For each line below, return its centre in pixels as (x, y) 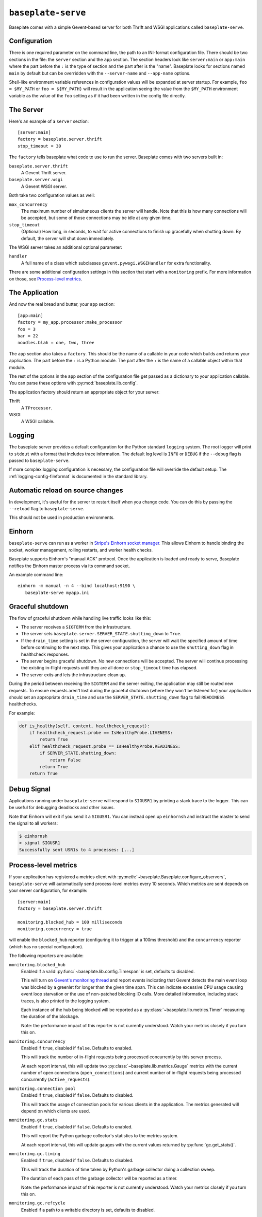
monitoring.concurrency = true (55, 929)
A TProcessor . (37, 408)
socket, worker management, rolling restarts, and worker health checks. (81, 550)
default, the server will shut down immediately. (68, 238)
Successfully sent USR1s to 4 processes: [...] (77, 850)
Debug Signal (30, 789)
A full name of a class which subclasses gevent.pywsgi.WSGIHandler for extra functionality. (116, 263)
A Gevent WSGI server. (44, 186)
